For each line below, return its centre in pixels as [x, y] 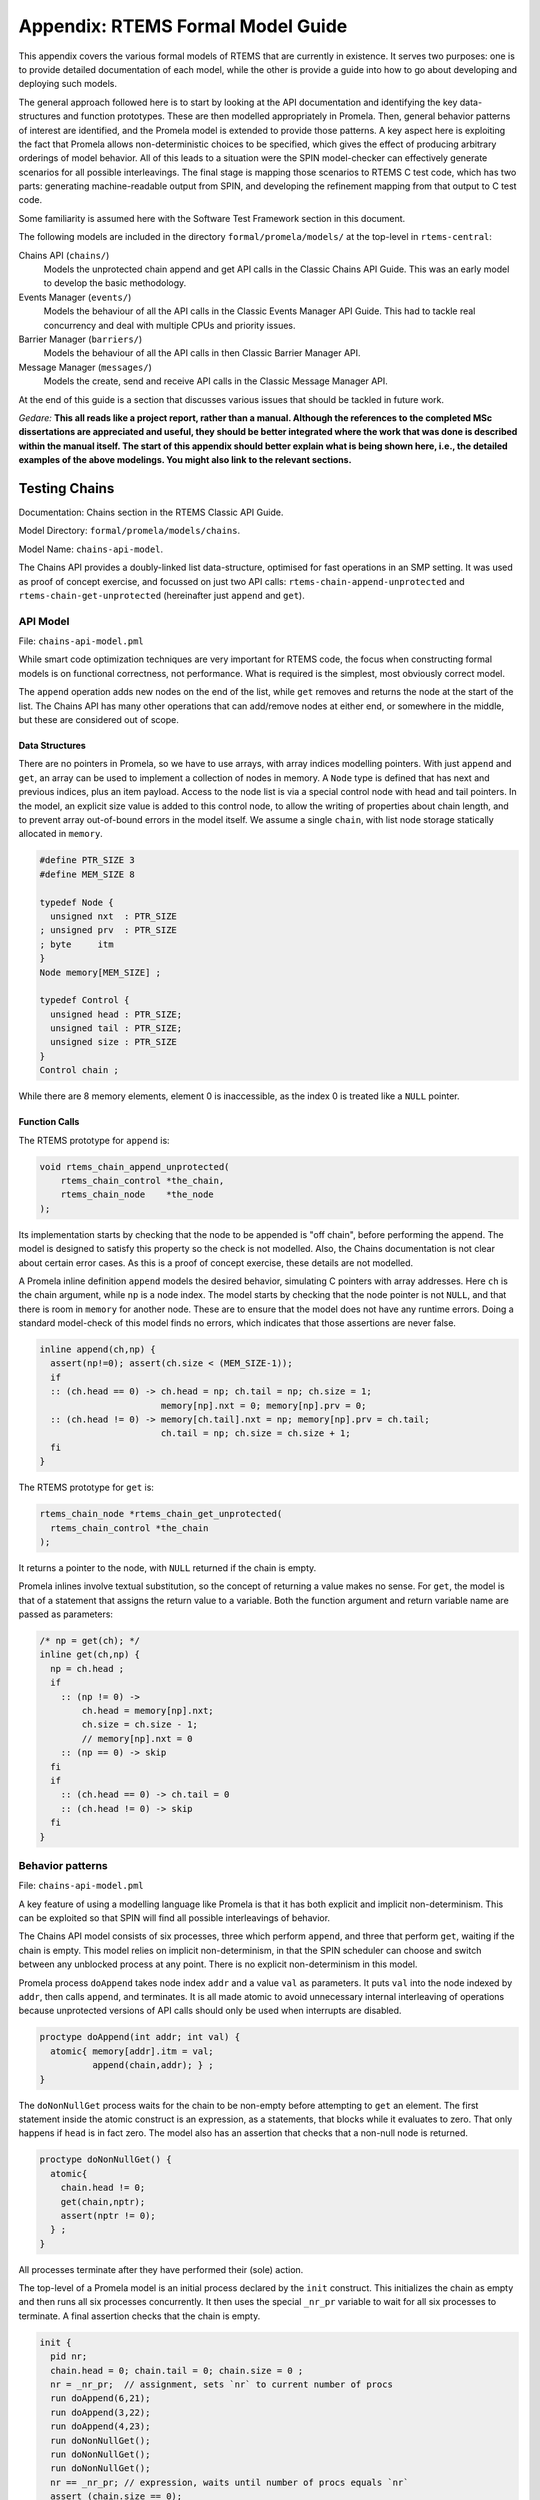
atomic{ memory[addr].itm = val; [132, 2051]
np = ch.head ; [87, 1668]
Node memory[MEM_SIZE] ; [100, 972]
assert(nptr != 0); [108, 2215]
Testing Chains [66, 488]
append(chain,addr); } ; [152, 2065]
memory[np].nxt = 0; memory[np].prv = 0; [263, 1405]
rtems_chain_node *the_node [137, 1194]
